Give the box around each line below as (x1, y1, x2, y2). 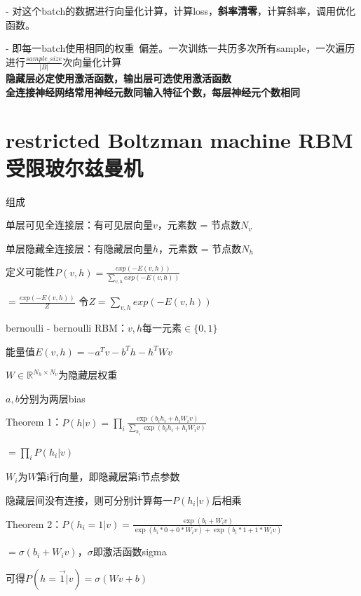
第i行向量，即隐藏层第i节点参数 (36, 469, 180, 484)
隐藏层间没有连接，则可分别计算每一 (6, 493, 172, 507)
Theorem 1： (6, 414, 62, 429)
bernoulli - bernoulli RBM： (6, 320, 128, 335)
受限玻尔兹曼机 (6, 153, 144, 182)
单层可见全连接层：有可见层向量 (6, 217, 153, 232)
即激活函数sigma (93, 544, 167, 559)
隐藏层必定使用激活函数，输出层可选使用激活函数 (6, 71, 231, 86)
